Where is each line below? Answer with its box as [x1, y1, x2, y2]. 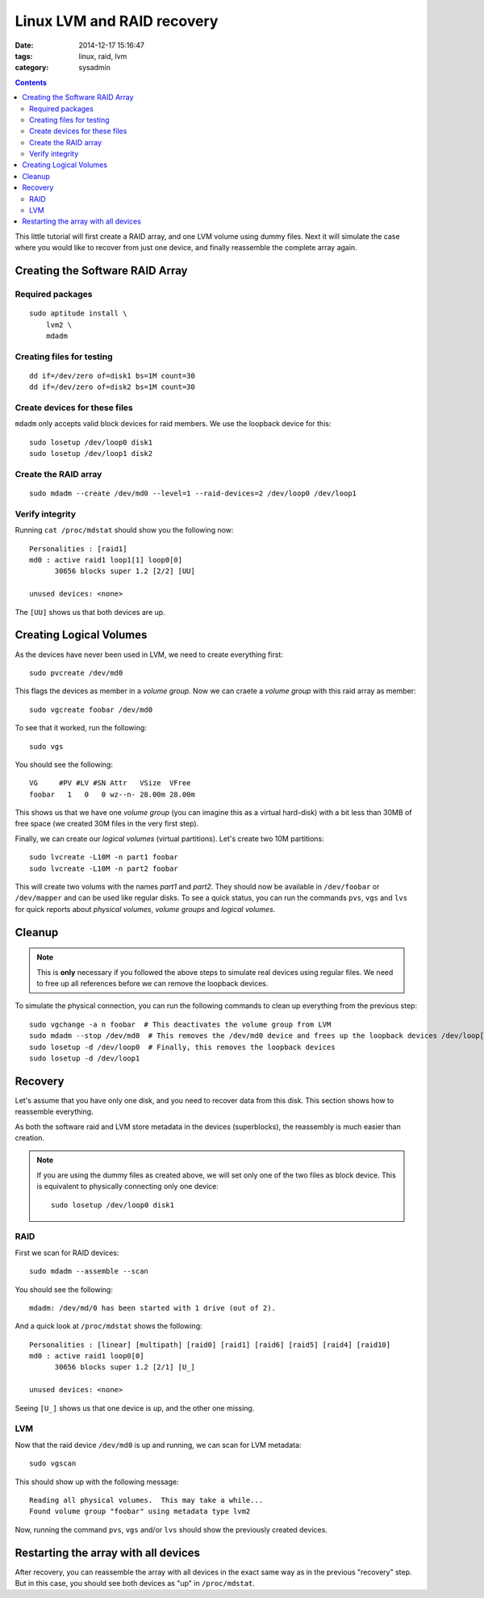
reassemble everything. [15, 1106, 94, 1117]
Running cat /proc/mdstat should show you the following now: [15, 525, 234, 535]
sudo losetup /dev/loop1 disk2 [29, 449, 153, 458]
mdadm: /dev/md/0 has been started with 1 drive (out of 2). [29, 1303, 276, 1312]
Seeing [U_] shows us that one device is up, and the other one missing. [15, 1403, 255, 1412]
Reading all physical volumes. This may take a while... [29, 1496, 264, 1504]
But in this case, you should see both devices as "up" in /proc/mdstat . [15, 1579, 256, 1588]
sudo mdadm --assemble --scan [29, 1267, 149, 1276]
